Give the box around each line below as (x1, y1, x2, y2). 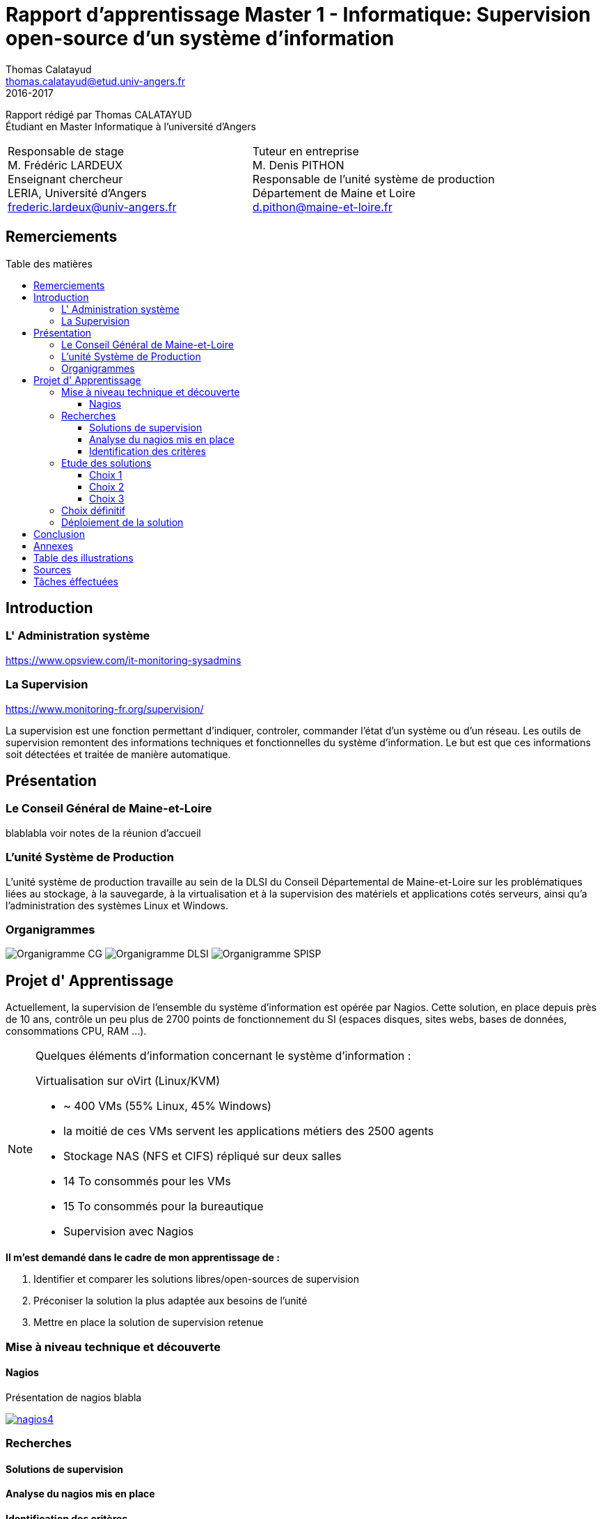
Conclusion (33, 527, 86, 540)
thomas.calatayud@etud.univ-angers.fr (6, 75, 185, 87)
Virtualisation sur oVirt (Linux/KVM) (35, 1074, 221, 1088)
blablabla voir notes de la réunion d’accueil (6, 826, 201, 839)
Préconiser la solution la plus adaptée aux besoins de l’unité (33, 1295, 308, 1307)
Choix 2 (89, 480, 125, 493)
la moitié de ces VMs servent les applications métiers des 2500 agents (63, 1124, 434, 1139)
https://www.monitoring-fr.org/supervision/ (6, 702, 204, 715)
